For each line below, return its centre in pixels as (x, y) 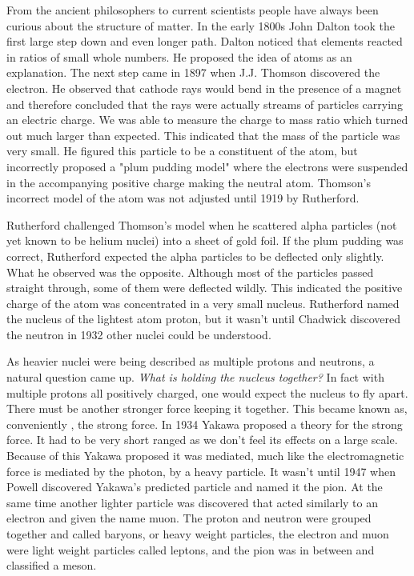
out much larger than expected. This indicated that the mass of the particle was (203, 135)
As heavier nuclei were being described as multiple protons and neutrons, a (191, 361)
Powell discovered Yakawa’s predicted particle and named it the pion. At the (195, 487)
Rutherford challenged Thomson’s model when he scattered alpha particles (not (202, 224)
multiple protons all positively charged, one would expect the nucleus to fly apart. (207, 392)
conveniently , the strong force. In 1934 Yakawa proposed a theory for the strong (205, 424)
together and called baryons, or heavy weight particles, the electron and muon (198, 534)
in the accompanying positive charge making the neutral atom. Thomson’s (189, 182)
